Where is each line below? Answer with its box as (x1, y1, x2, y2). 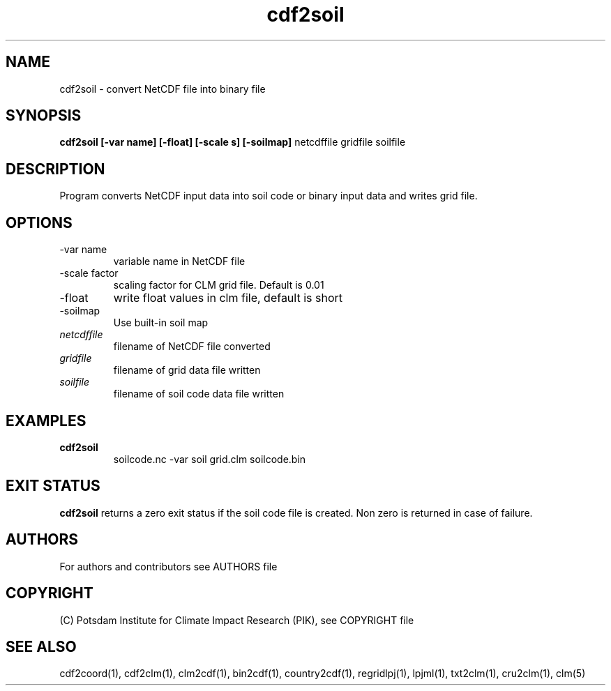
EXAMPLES (6, 411, 86, 430)
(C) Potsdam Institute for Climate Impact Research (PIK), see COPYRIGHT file (59, 614, 414, 626)
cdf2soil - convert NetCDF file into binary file (59, 82, 266, 95)
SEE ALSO (6, 637, 77, 655)
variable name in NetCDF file (113, 255, 246, 268)
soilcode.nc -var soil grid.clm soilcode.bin (113, 453, 306, 465)
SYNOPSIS (6, 107, 82, 125)
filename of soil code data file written (113, 388, 285, 400)
